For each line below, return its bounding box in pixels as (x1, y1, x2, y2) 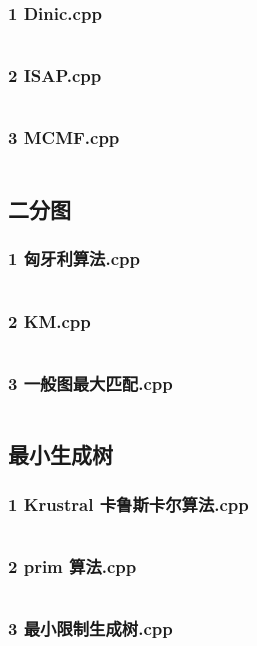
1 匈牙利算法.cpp (8, 246, 140, 271)
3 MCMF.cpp (8, 125, 120, 150)
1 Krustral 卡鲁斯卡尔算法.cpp (8, 491, 249, 516)
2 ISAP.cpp (8, 63, 102, 88)
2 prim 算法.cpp (8, 554, 137, 579)
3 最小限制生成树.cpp (8, 616, 173, 641)
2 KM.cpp (8, 308, 91, 333)
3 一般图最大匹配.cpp (8, 370, 173, 395)
